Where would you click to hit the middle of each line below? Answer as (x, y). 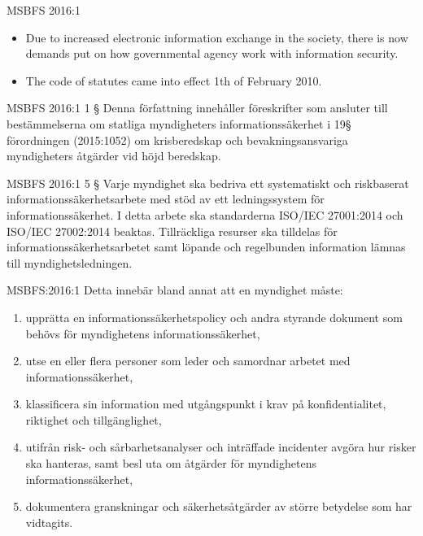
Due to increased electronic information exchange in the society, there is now (217, 37)
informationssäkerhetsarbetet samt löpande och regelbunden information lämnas (206, 247)
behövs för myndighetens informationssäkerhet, (143, 333)
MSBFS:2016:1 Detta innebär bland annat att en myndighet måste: (175, 290)
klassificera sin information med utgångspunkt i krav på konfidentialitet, (206, 404)
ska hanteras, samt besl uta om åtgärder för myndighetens (171, 463)
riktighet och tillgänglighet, (94, 419)
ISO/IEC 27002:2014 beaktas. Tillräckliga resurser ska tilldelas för (172, 231)
